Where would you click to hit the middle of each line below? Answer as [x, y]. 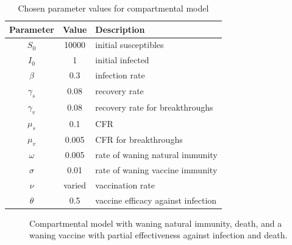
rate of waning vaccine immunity [156, 170]
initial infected [122, 60]
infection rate [120, 75]
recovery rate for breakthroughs [154, 107]
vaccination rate [125, 185]
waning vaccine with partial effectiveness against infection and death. [158, 235]
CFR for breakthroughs [139, 139]
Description [120, 29]
